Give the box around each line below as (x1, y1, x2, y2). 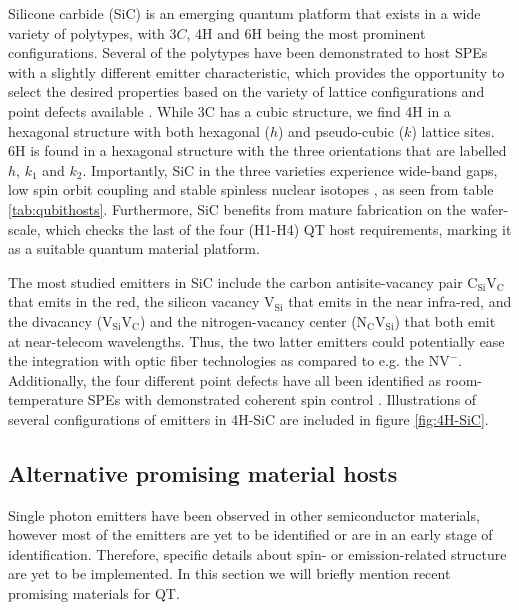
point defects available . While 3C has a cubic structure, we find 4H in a (8, 100, 451, 121)
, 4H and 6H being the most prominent (186, 22, 426, 43)
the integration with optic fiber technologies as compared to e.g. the (8, 350, 424, 371)
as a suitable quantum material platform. (8, 238, 260, 259)
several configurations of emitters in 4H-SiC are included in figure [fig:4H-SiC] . (8, 408, 489, 429)
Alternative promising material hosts (8, 457, 398, 488)
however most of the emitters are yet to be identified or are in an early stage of (8, 524, 493, 545)
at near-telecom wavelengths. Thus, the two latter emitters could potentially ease (8, 330, 505, 351)
